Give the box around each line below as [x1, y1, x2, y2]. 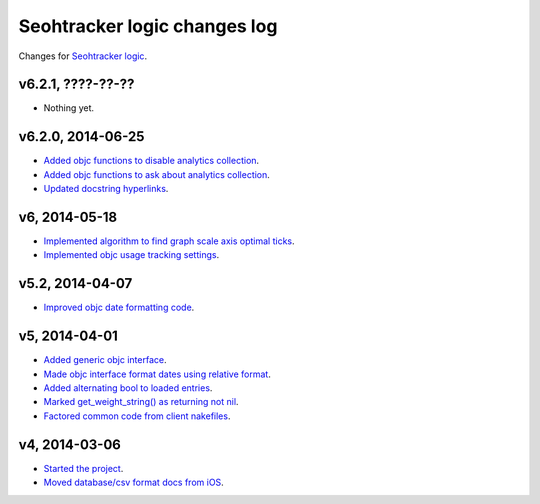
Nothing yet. [43, 102, 95, 114]
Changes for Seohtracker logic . [18, 50, 148, 62]
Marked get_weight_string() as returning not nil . [43, 396, 239, 408]
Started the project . [43, 462, 124, 474]
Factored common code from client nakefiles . [43, 410, 231, 422]
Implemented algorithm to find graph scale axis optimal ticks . [43, 235, 295, 247]
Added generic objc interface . [43, 354, 167, 366]
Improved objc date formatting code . [43, 301, 195, 314]
